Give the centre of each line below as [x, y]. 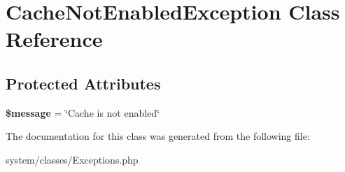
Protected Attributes [83, 83]
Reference [54, 39]
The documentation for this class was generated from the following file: [158, 136]
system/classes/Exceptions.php [72, 159]
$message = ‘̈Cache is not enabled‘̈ [83, 112]
